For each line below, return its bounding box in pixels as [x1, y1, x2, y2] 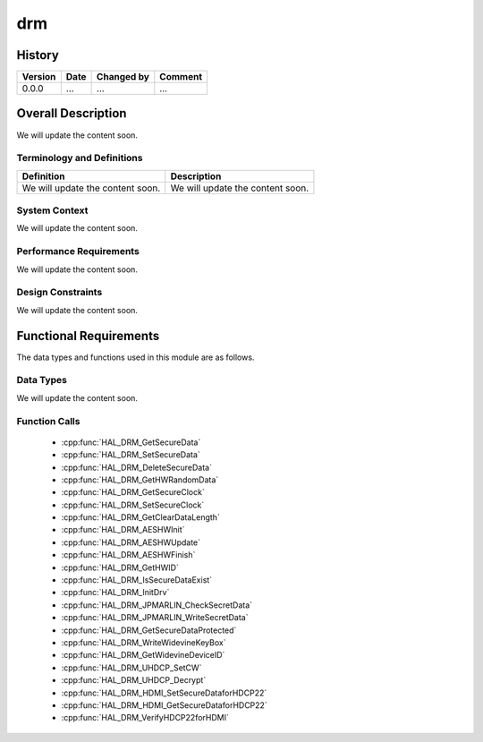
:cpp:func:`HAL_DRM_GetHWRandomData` [61, 474, 219, 485]
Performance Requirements [16, 245, 140, 258]
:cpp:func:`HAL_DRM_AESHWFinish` [61, 550, 196, 560]
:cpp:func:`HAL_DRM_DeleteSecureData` [61, 462, 212, 473]
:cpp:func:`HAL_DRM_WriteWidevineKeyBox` [61, 637, 226, 648]
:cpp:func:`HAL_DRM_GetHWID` [61, 562, 179, 573]
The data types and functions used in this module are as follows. [16, 352, 255, 362]
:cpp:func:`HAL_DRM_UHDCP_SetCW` [61, 662, 202, 673]
